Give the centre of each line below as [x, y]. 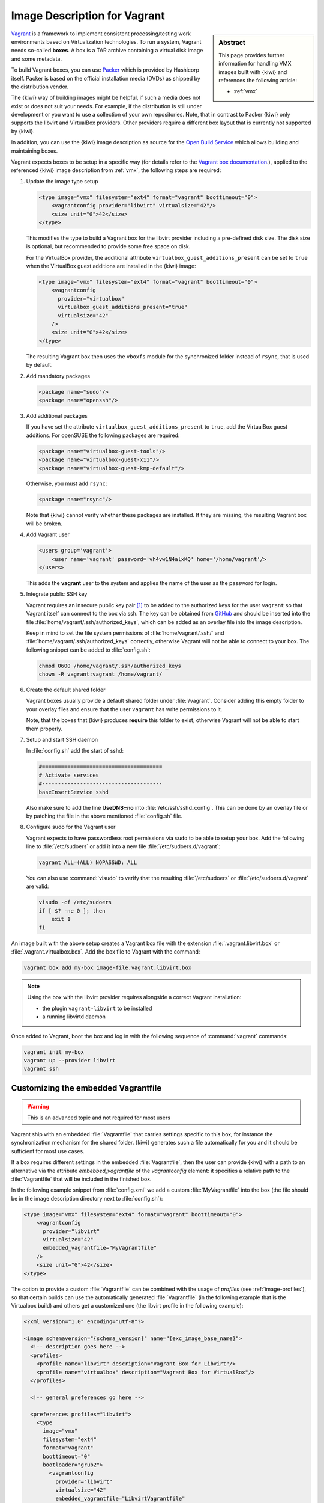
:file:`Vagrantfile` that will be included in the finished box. [81, 1179]
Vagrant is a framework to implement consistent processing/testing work [101, 34]
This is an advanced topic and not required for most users [99, 1118]
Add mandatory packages [58, 376]
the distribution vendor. [40, 87]
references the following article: [258, 80]
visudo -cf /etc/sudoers [75, 902]
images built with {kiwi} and [253, 72]
